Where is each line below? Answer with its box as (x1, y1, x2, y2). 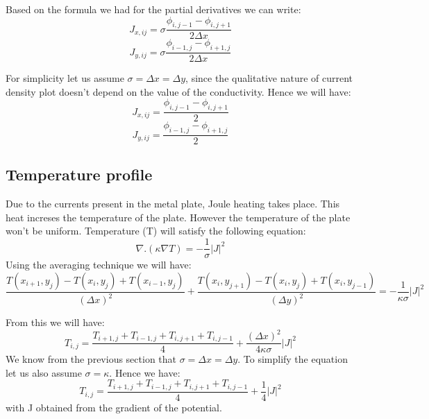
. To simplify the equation (237, 352, 348, 366)
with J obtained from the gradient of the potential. (6, 400, 222, 414)
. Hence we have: (109, 365, 180, 379)
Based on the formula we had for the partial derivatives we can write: (6, 2, 301, 16)
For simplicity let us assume (6, 71, 124, 85)
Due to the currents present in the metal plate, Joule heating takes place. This (6, 196, 340, 211)
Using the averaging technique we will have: (6, 257, 192, 272)
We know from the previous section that (6, 352, 177, 366)
